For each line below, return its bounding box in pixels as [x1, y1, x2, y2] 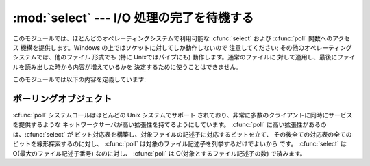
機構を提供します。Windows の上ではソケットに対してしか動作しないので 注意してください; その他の [20, 43, 305, 51]
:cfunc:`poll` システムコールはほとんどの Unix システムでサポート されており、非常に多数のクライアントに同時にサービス [12, 111, 353, 120]
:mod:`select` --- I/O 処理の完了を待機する [12, 10, 254, 25]
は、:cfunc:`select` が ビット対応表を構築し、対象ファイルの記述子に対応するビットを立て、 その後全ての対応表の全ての [12, 130, 352, 138]
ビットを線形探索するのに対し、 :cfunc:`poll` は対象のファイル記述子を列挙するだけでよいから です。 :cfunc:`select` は [12, 140, 347, 148]
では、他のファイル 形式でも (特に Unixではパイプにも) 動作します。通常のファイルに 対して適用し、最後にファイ [36, 53, 356, 61]
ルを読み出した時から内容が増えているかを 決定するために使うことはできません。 [12, 62, 243, 71]
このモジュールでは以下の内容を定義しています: [12, 75, 147, 83]
